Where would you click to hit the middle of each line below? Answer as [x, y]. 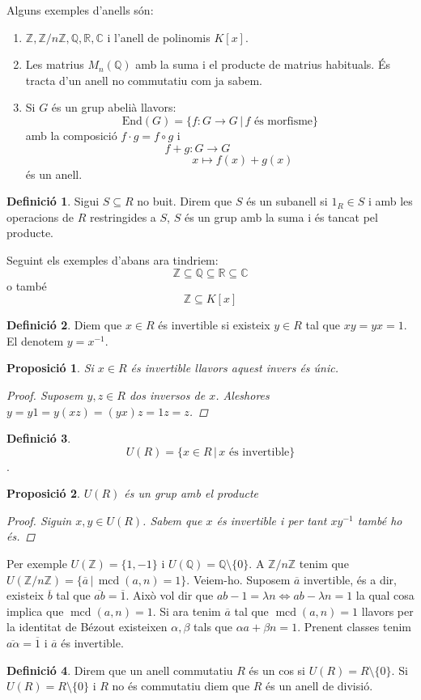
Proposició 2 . [43, 493]
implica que [35, 611]
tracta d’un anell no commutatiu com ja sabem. [144, 80]
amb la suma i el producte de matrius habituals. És [263, 64]
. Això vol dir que [170, 595]
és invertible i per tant [272, 520]
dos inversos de [167, 395]
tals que [213, 627]
